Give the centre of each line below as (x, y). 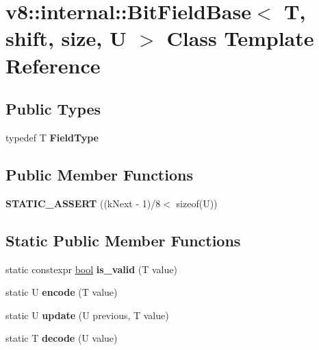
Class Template (240, 38)
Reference (53, 65)
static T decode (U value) (62, 338)
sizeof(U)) (197, 203)
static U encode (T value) (62, 292)
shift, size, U (66, 38)
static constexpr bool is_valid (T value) (91, 269)
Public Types (53, 109)
